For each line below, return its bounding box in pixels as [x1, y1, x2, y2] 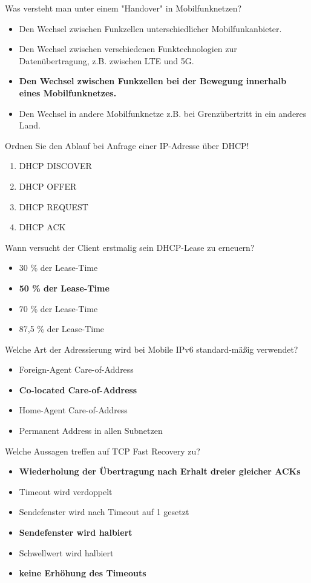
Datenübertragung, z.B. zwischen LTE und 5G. [19, 54, 194, 67]
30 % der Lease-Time [19, 261, 98, 274]
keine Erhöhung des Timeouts [19, 567, 146, 579]
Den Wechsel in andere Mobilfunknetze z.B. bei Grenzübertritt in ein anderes [19, 107, 307, 119]
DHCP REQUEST [19, 200, 88, 213]
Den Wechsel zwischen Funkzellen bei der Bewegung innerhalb [19, 75, 287, 87]
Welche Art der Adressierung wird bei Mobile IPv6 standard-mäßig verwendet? [5, 342, 298, 355]
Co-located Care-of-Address [19, 383, 137, 396]
